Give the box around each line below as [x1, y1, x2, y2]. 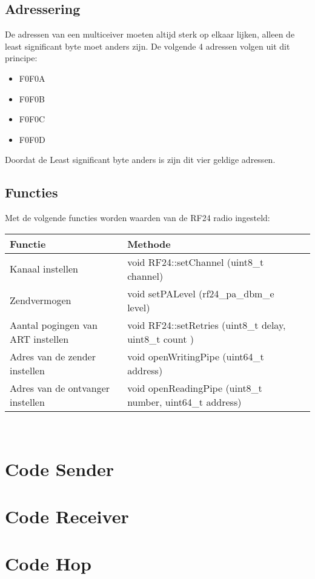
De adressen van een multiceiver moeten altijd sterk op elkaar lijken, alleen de [5, 28, 295, 41]
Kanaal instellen [10, 262, 78, 276]
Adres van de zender [10, 349, 96, 363]
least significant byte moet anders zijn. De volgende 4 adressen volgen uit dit [5, 39, 290, 52]
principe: [5, 51, 38, 64]
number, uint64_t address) [127, 394, 242, 409]
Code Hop [5, 551, 91, 576]
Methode [127, 236, 171, 251]
